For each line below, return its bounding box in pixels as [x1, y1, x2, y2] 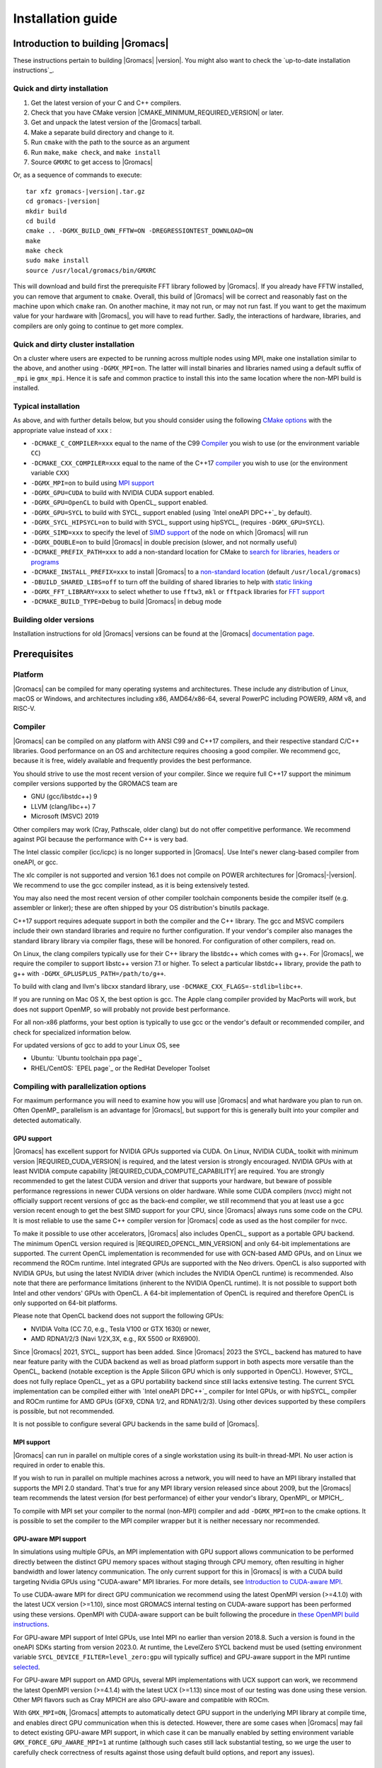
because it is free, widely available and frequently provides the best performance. [13, 757, 252, 765]
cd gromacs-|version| [25, 197, 100, 205]
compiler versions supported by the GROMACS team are [13, 779, 178, 788]
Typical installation [13, 401, 81, 411]
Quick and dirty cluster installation [13, 339, 134, 349]
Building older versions [13, 615, 95, 625]
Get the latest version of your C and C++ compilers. [30, 98, 182, 107]
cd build [25, 216, 56, 225]
